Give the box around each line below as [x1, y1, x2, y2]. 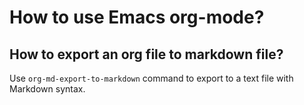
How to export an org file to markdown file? [9, 46, 284, 63]
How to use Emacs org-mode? [9, 6, 265, 29]
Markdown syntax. [9, 83, 86, 95]
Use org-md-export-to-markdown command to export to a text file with [9, 72, 294, 84]
